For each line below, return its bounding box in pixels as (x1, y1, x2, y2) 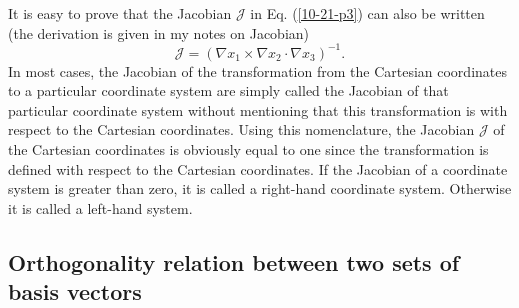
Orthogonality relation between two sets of (8, 246, 460, 277)
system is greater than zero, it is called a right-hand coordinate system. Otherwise (8, 178, 512, 199)
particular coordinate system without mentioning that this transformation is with (8, 99, 508, 120)
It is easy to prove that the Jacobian (8, 3, 232, 23)
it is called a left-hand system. (8, 197, 193, 218)
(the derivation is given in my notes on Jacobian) (8, 22, 309, 43)
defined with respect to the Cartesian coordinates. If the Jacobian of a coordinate (8, 158, 508, 179)
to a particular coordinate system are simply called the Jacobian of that (8, 80, 449, 101)
